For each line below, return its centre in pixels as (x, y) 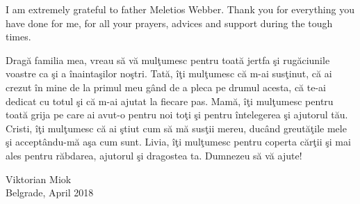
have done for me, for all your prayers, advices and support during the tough (169, 23)
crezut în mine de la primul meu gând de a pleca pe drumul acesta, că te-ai (166, 87)
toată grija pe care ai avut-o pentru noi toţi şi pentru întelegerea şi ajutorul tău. (177, 115)
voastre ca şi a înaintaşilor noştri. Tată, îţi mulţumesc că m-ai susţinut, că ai (169, 73)
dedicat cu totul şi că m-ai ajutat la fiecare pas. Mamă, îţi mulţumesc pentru (170, 101)
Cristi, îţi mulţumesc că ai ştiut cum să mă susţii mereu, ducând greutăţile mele (176, 128)
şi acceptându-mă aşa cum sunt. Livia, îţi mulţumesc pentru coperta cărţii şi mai (178, 142)
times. (18, 37)
